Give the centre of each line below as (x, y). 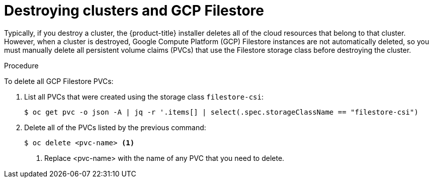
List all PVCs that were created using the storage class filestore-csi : (144, 97)
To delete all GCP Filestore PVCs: (59, 81)
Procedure (21, 65)
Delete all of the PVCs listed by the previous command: (115, 127)
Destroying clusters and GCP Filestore (134, 11)
